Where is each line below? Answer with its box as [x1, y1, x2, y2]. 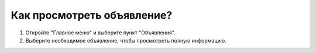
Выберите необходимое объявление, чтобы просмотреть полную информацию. [25, 37, 226, 44]
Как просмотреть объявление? [11, 9, 173, 22]
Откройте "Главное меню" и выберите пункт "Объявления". [25, 29, 176, 36]
